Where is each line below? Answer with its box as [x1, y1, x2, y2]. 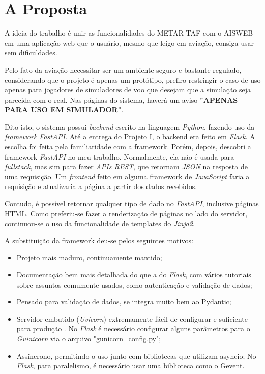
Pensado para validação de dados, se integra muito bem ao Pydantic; [16, 296, 231, 307]
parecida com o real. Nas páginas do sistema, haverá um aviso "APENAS [5, 94, 238, 105]
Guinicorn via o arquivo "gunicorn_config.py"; [16, 333, 161, 344]
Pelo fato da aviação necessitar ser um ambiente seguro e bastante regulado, [5, 64, 242, 75]
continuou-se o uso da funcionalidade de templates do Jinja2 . [5, 218, 195, 229]
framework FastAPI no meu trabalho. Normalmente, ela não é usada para [5, 151, 234, 162]
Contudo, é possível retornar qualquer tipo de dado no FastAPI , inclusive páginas [5, 198, 259, 209]
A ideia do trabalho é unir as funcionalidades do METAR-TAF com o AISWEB [5, 27, 253, 38]
